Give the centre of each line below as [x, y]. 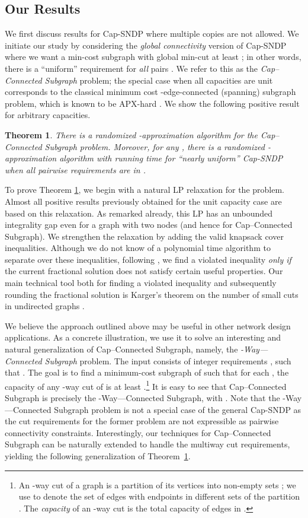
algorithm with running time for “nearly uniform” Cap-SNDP [171, 158]
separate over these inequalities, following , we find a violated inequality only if [148, 259]
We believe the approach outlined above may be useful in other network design [148, 325]
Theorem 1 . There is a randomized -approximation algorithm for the [131, 134]
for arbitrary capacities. [48, 115]
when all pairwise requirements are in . [75, 169]
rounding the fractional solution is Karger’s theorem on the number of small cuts [152, 294]
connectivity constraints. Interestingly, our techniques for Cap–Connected [138, 432]
